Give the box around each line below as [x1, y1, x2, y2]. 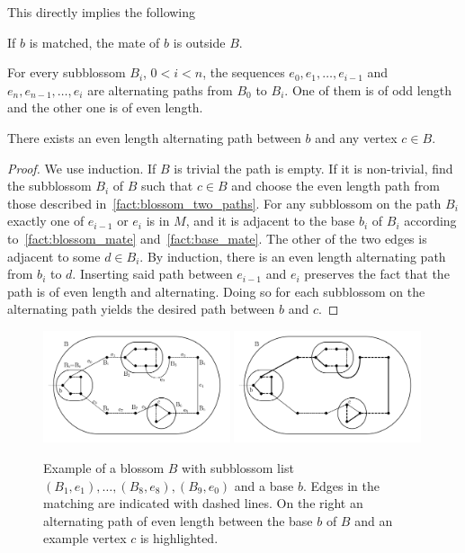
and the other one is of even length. [7, 98, 203, 117]
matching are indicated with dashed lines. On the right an [43, 494, 363, 513]
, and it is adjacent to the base [185, 211, 355, 230]
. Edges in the [302, 476, 380, 495]
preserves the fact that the [304, 264, 450, 283]
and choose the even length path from [231, 176, 440, 195]
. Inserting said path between [72, 264, 233, 283]
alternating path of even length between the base [43, 511, 313, 530]
